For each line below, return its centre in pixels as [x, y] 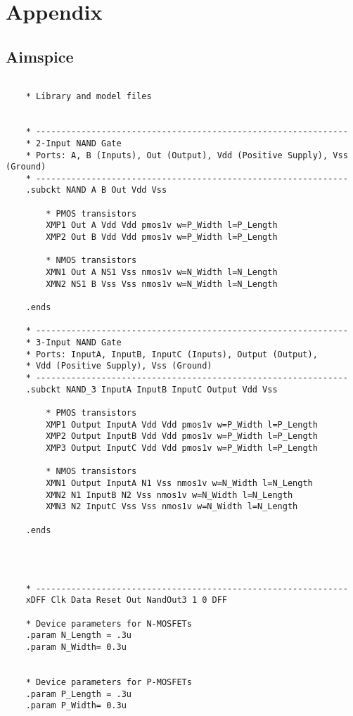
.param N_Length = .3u [78, 635]
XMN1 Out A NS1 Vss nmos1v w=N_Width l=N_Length [162, 273]
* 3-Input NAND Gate [73, 343]
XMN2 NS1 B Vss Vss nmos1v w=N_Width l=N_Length [162, 284]
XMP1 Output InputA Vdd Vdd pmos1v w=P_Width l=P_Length [182, 424]
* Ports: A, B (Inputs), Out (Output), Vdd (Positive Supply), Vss [187, 155]
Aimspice [40, 56]
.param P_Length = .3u [78, 694]
